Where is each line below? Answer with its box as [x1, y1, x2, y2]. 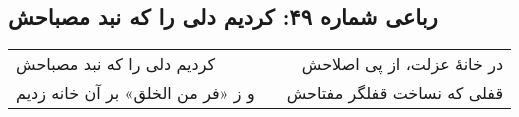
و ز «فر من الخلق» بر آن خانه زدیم [16, 81, 255, 105]
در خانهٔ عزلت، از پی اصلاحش [301, 52, 504, 76]
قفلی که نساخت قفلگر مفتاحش [286, 81, 504, 105]
